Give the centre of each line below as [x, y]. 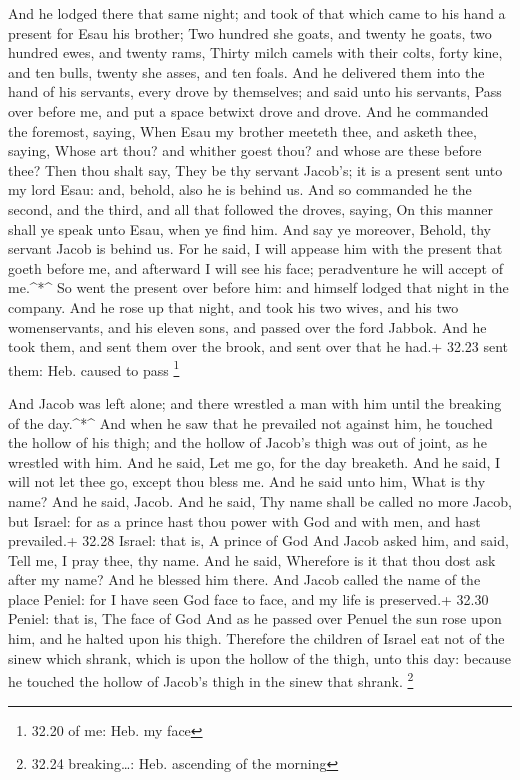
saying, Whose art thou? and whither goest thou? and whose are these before [245, 150]
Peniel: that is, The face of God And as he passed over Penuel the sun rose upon [255, 618]
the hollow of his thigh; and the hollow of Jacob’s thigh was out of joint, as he [247, 442]
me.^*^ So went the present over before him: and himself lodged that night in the [258, 287]
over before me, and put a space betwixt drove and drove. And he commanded [248, 110]
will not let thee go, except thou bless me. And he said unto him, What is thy [247, 481]
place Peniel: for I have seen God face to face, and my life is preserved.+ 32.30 [248, 598]
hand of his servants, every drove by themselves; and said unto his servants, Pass [255, 91]
